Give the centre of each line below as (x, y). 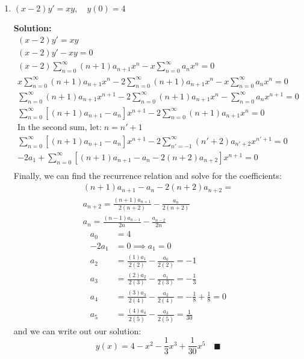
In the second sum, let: (60, 127)
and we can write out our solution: (77, 330)
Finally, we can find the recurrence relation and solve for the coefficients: (147, 175)
